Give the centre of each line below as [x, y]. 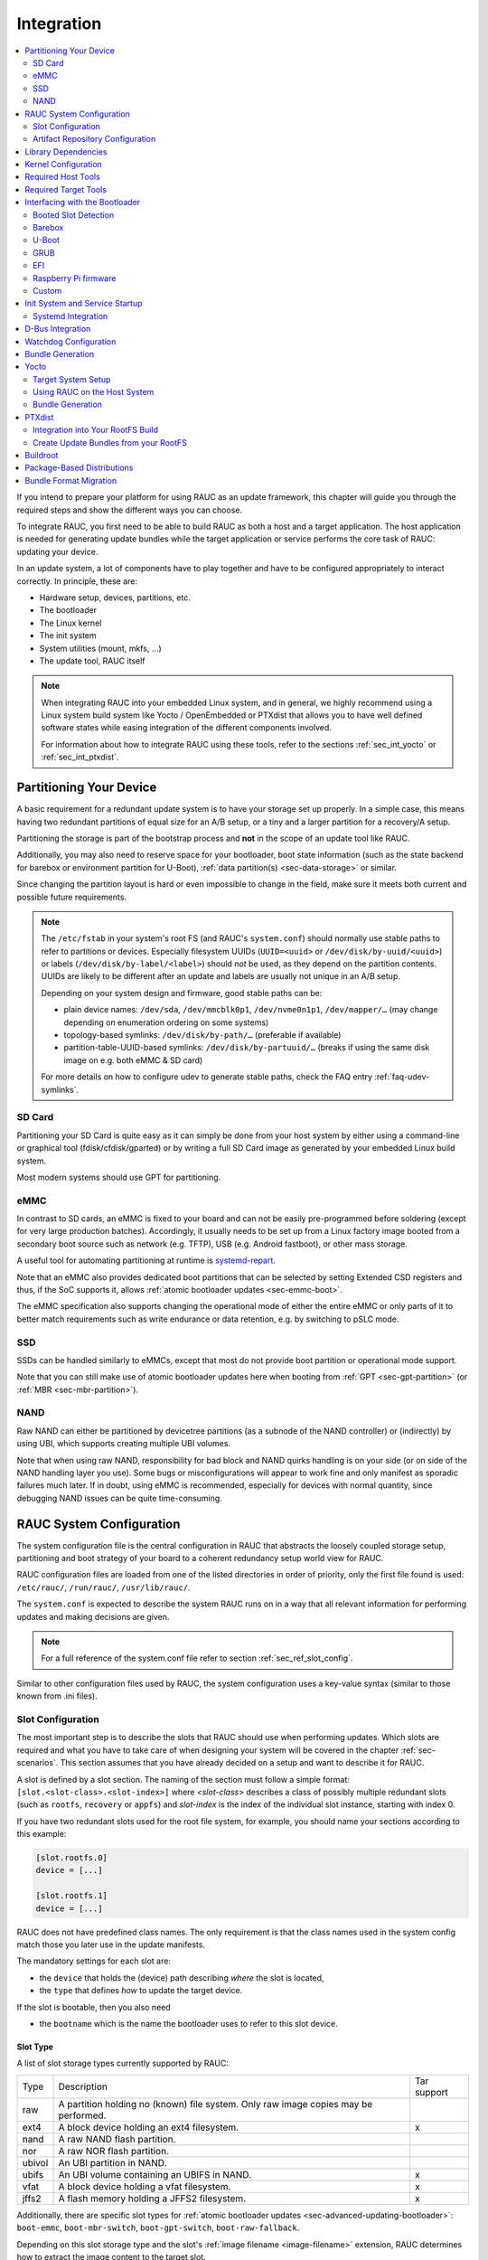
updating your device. [57, 551]
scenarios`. [38, 1763]
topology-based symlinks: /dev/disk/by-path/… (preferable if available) [202, 1035]
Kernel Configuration [64, 165]
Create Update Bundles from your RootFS [110, 442]
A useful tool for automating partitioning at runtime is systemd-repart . [146, 1260]
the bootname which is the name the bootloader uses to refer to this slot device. [188, 2023]
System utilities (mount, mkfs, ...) [100, 648]
